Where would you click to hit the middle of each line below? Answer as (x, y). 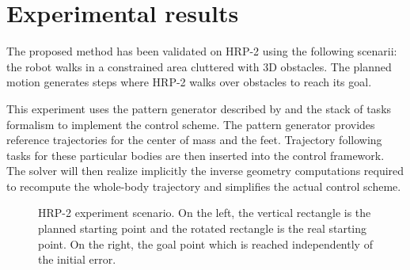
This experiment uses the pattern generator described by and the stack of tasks (199, 108)
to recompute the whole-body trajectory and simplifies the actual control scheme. (204, 186)
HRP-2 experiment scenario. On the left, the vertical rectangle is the (205, 213)
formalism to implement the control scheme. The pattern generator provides (191, 124)
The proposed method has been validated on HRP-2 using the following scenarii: (202, 51)
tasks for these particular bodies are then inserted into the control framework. (196, 155)
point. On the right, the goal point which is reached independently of (205, 243)
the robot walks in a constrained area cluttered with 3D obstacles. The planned (199, 66)
